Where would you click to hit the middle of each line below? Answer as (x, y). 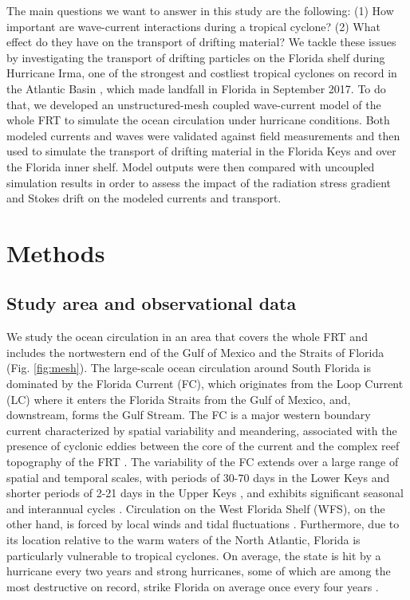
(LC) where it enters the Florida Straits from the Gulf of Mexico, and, (179, 399)
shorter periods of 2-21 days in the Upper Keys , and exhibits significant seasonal (205, 493)
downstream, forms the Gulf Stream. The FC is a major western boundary (189, 415)
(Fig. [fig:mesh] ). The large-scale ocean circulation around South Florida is (189, 368)
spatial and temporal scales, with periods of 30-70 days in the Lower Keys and (198, 477)
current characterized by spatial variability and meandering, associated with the (202, 430)
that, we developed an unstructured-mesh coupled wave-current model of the (194, 104)
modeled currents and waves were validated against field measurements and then (203, 135)
